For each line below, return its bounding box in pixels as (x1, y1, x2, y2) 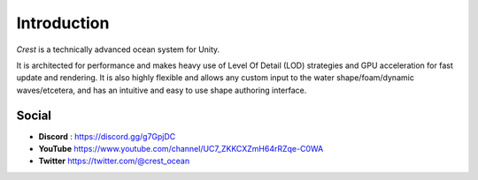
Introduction (16, 13, 110, 33)
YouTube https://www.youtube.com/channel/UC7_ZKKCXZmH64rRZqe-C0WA (38, 144, 324, 154)
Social (16, 108, 52, 123)
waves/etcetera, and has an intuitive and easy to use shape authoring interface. (16, 85, 307, 95)
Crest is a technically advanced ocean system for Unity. (16, 44, 220, 55)
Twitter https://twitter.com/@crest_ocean (38, 155, 190, 167)
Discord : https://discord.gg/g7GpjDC (38, 131, 176, 141)
